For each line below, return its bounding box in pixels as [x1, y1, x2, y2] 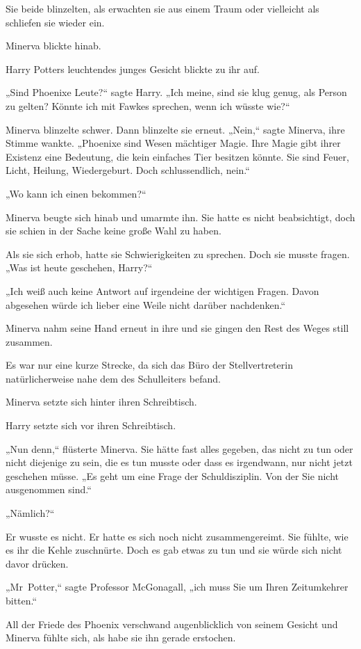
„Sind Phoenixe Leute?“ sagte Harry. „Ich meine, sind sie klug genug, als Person [6, 85, 347, 99]
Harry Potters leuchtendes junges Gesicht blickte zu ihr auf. [6, 61, 260, 76]
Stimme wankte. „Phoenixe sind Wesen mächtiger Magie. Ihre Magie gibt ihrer [6, 136, 341, 150]
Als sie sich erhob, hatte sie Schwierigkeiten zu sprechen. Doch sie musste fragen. [6, 246, 350, 261]
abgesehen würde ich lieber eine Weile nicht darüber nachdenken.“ [6, 297, 286, 312]
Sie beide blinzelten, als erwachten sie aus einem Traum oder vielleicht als [6, 1, 319, 15]
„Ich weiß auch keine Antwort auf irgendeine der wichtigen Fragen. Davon [6, 283, 319, 298]
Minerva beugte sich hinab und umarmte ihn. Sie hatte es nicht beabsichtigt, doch [6, 209, 355, 224]
